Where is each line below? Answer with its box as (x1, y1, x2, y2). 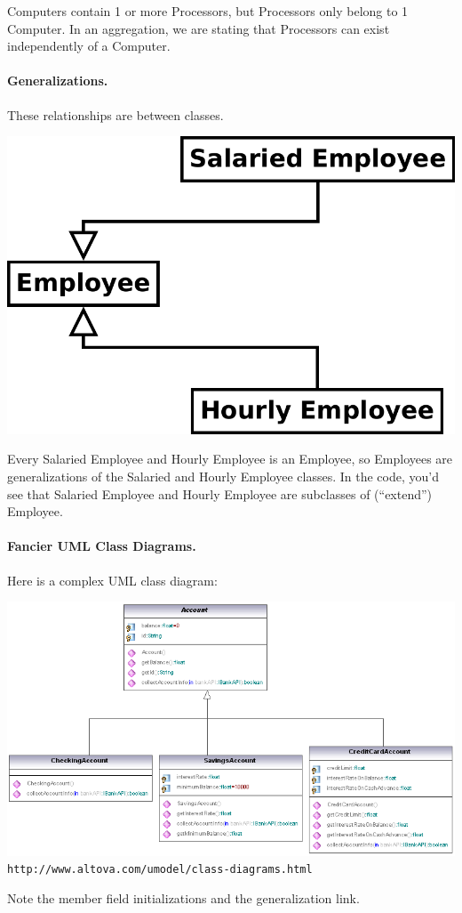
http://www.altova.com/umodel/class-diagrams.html (7, 863, 313, 877)
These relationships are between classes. (7, 105, 224, 124)
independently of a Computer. (7, 36, 171, 55)
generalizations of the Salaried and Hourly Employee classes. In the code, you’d (7, 466, 439, 485)
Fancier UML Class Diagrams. (7, 537, 196, 555)
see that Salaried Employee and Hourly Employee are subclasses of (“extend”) (7, 484, 433, 503)
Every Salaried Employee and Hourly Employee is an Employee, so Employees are (7, 449, 453, 468)
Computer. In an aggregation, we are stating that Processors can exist (7, 19, 390, 37)
